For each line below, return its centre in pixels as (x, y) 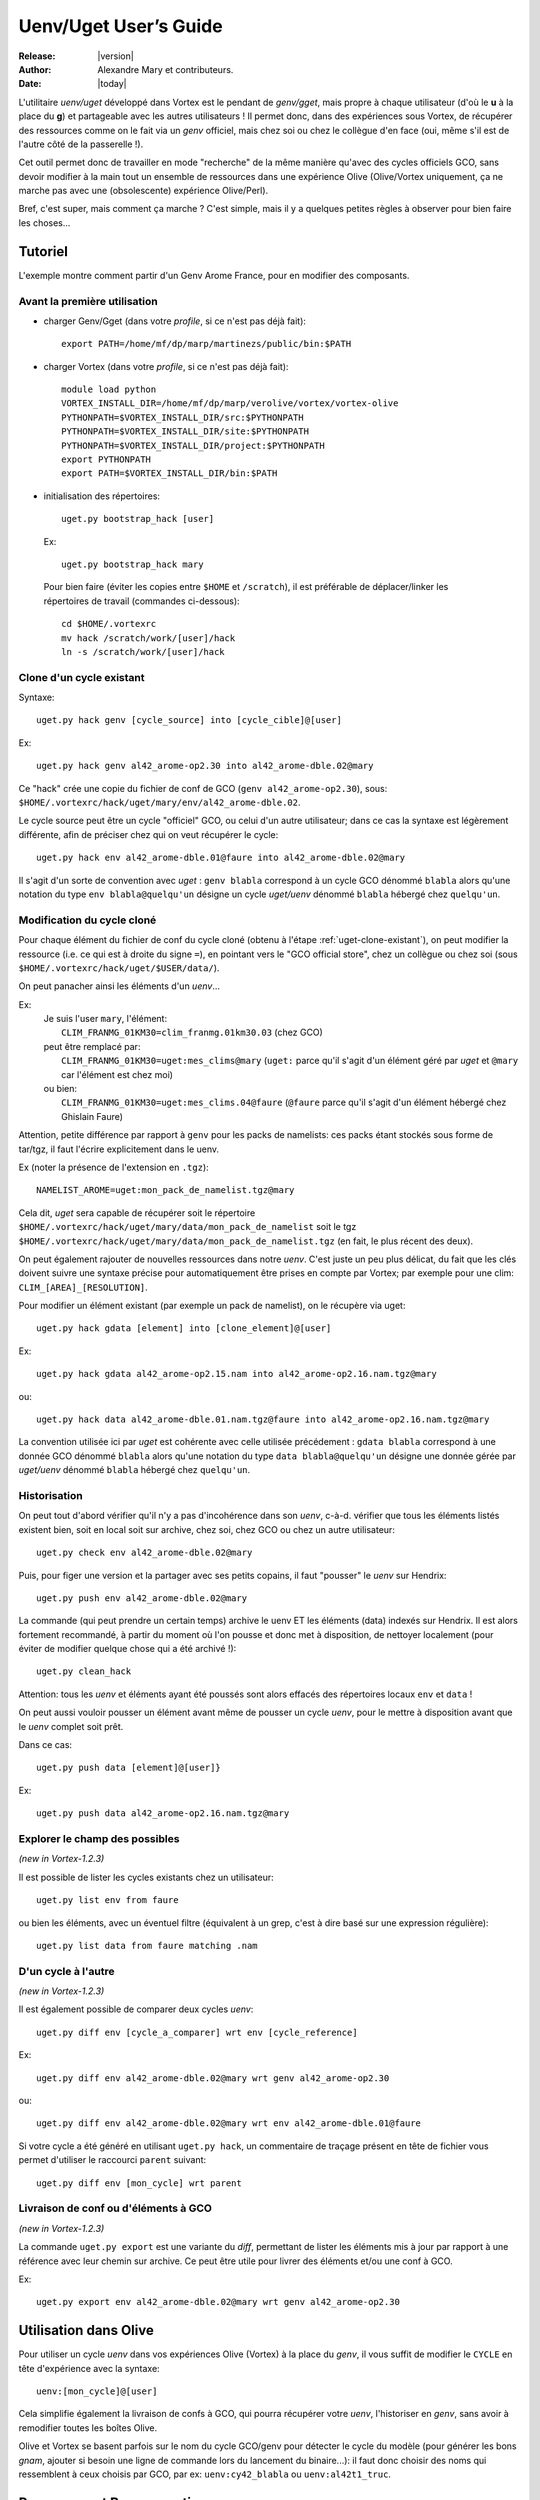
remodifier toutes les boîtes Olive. (88, 2427)
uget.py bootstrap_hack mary (132, 564)
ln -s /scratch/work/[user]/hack (143, 651)
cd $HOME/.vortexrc (109, 624)
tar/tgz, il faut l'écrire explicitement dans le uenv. (119, 1149)
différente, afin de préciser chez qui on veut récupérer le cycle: (148, 834)
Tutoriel (43, 251)
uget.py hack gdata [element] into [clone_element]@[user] (184, 1328)
